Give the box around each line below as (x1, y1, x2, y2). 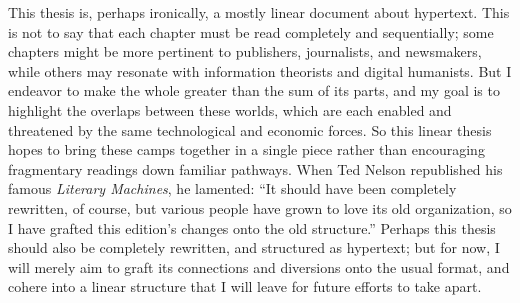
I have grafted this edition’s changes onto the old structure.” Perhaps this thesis (8, 217, 496, 238)
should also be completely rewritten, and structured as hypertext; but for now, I (8, 237, 500, 258)
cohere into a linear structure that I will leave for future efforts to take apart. (8, 276, 482, 297)
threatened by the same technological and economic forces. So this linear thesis (8, 119, 492, 140)
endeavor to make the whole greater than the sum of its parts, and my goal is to (8, 80, 500, 101)
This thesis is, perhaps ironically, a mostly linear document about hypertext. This (8, 2, 510, 22)
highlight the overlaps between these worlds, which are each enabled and (8, 99, 452, 120)
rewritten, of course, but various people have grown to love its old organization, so (8, 197, 512, 218)
